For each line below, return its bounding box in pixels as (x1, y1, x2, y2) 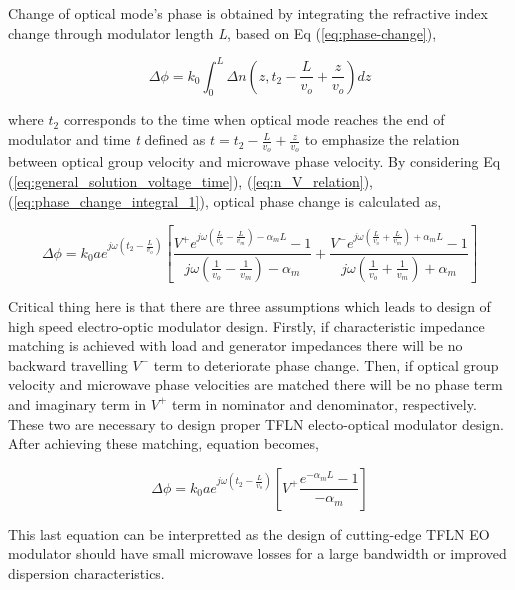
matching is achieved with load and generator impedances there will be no (8, 335, 463, 356)
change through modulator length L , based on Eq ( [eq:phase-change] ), (8, 22, 437, 43)
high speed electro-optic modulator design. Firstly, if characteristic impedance (8, 315, 485, 336)
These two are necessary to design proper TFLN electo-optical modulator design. (8, 413, 504, 434)
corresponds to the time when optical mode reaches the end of (63, 109, 445, 130)
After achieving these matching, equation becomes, (8, 433, 319, 454)
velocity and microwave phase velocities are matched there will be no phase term (8, 374, 503, 395)
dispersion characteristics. (8, 562, 165, 583)
